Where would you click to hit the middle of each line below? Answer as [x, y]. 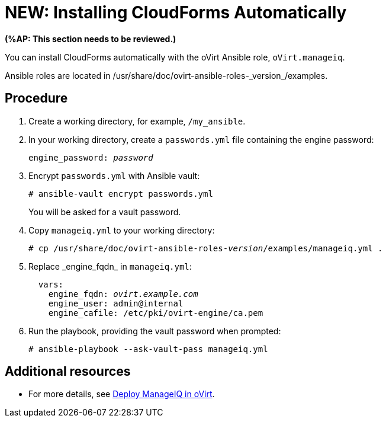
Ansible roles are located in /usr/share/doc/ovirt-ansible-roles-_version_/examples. [166, 75]
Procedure [36, 98]
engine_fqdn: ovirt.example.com [123, 294]
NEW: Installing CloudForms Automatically [176, 12]
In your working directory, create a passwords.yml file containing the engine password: [201, 139]
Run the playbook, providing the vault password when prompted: [155, 331]
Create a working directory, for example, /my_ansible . [137, 121]
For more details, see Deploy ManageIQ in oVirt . [122, 394]
